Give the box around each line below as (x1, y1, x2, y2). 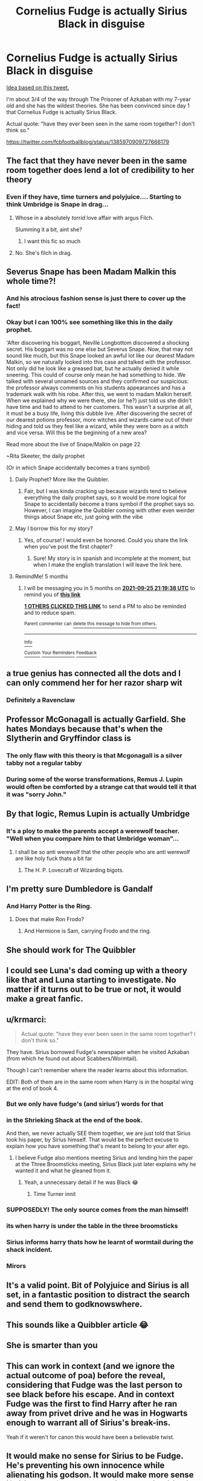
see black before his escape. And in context (6, 1389, 175, 1399)
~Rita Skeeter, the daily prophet (6, 452, 85, 460)
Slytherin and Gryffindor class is (6, 733, 132, 744)
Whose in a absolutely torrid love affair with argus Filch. (14, 214, 154, 221)
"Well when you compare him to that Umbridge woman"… (6, 835, 179, 843)
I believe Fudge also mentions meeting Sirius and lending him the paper (14, 1154, 193, 1161)
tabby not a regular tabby (6, 759, 82, 768)
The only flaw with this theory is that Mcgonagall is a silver (6, 751, 182, 760)
